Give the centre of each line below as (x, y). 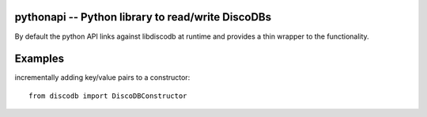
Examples (40, 59)
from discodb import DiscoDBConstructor (108, 96)
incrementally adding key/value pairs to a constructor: (102, 77)
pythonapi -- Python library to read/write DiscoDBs (143, 17)
